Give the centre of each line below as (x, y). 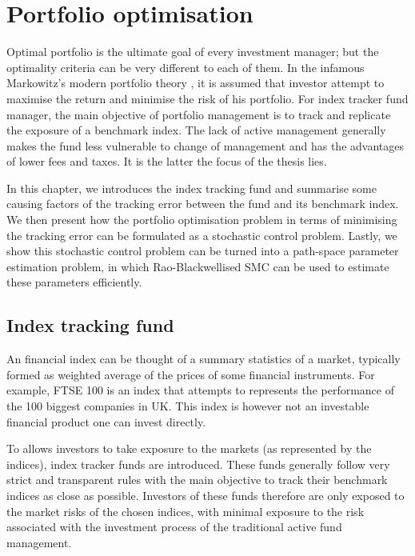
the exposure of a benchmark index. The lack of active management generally (196, 130)
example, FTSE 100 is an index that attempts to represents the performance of (201, 390)
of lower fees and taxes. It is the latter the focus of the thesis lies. (167, 161)
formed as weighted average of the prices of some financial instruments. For (191, 374)
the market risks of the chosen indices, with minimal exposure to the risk (186, 511)
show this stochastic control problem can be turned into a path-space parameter (203, 251)
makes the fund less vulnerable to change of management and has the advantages (205, 145)
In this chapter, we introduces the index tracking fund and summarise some (192, 188)
